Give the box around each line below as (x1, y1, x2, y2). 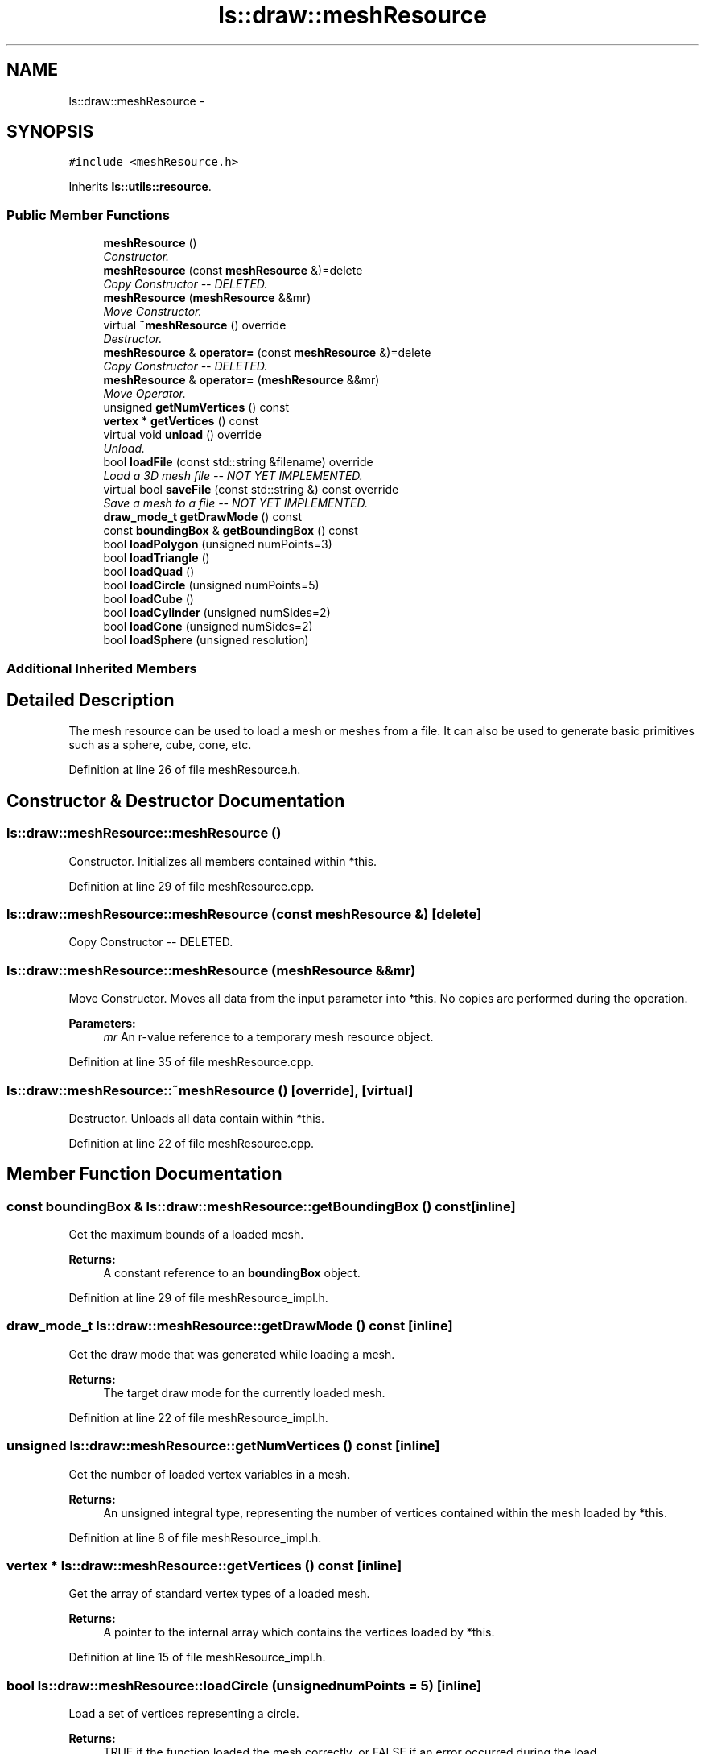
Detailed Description (6, 689, 175, 710)
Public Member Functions (6, 206, 170, 223)
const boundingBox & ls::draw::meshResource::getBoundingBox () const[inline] (6, 1198, 516, 1214)
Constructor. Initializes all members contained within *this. (68, 854, 377, 868)
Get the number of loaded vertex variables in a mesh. (68, 1466, 351, 1481)
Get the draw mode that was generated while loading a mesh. (68, 1347, 395, 1361)
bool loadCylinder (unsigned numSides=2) (103, 606, 331, 620)
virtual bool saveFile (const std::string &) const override (103, 482, 399, 497)
